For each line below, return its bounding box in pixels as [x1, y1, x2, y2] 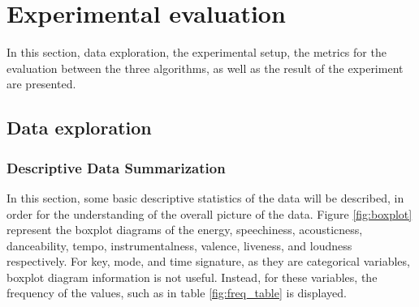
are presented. [6, 75, 76, 92]
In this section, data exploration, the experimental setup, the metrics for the [6, 44, 387, 61]
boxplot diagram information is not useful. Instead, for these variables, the [6, 268, 378, 285]
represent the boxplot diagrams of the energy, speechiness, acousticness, [6, 221, 363, 238]
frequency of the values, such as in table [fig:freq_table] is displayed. [6, 284, 347, 301]
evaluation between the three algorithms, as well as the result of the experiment [6, 59, 404, 76]
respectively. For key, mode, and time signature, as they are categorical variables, [6, 253, 410, 270]
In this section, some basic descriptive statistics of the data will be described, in [6, 189, 404, 206]
